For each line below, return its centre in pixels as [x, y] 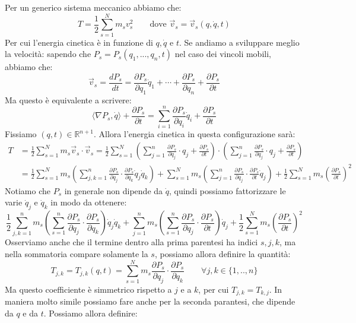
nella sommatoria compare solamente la [77, 253]
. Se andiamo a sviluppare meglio [239, 42]
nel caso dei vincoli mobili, [223, 54]
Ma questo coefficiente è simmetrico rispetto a [88, 289]
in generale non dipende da [114, 190]
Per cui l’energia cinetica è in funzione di [79, 42]
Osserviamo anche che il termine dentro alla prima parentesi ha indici [131, 242]
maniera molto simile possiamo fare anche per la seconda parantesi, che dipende [150, 301]
